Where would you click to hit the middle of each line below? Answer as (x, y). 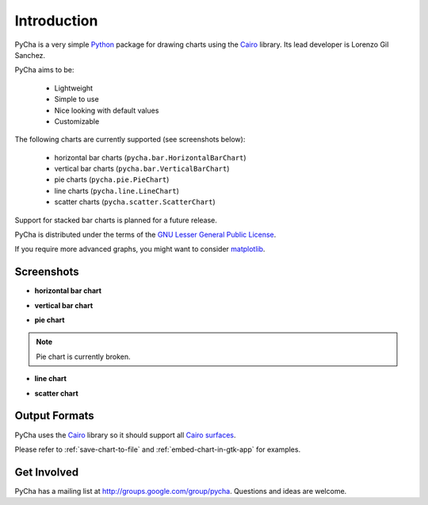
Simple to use (76, 99)
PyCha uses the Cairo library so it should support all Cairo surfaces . (125, 435)
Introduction (56, 21)
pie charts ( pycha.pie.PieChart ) (112, 179)
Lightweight (74, 88)
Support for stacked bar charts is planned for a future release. (116, 220)
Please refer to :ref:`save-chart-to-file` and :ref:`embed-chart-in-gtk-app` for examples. (158, 449)
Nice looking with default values (107, 110)
